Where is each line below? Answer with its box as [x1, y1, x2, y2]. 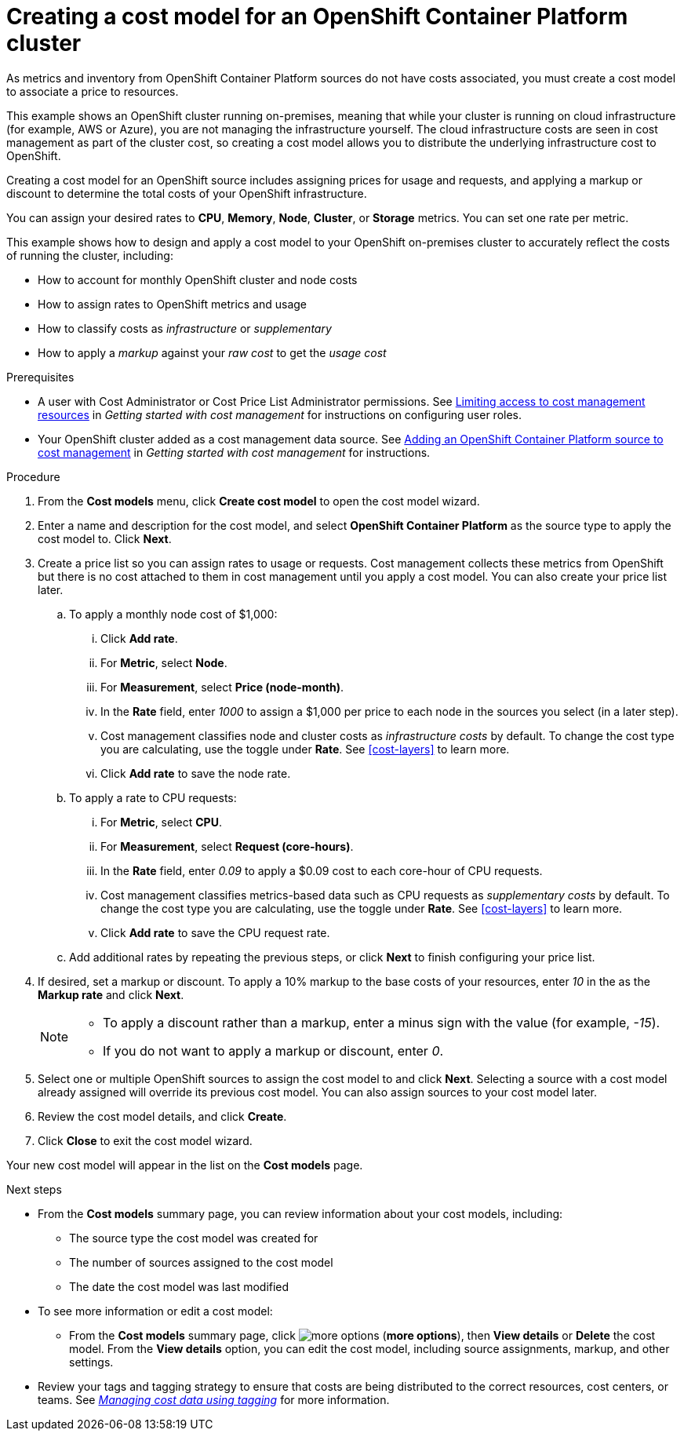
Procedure [6, 469, 60, 483]
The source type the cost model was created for [69, 1231, 318, 1245]
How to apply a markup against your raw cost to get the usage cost [38, 345, 387, 359]
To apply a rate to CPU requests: [69, 790, 237, 804]
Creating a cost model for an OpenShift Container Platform [6, 3, 628, 30]
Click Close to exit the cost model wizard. [38, 1133, 253, 1147]
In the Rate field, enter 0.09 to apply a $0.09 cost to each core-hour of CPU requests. [100, 863, 543, 877]
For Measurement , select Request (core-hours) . [100, 839, 354, 853]
